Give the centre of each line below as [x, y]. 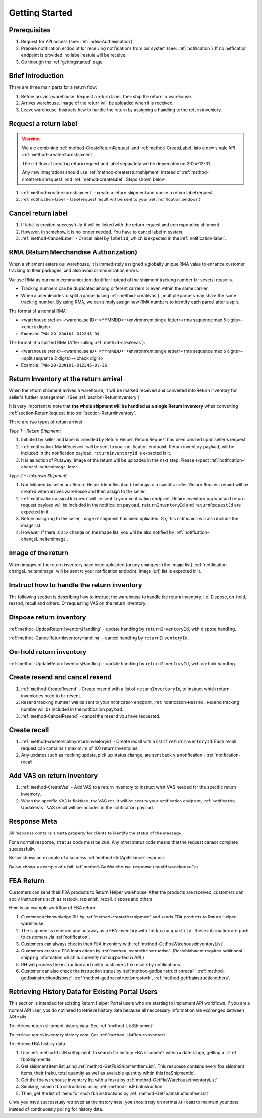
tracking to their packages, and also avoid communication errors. [74, 271]
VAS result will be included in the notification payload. [101, 808]
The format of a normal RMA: [38, 311]
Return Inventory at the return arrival [66, 379]
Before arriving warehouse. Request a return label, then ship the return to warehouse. [106, 96]
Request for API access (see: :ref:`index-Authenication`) [77, 42]
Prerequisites [30, 30]
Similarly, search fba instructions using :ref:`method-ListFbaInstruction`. [93, 1086]
